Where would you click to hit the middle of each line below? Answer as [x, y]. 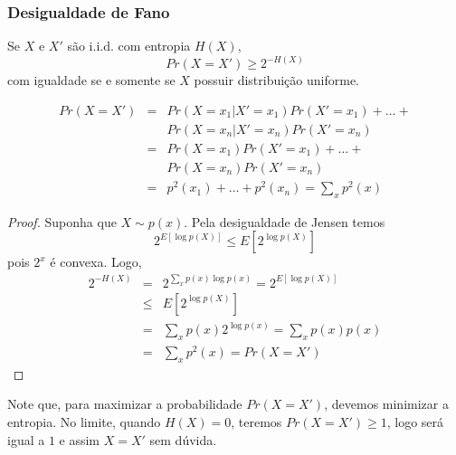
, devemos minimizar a [386, 404]
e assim [80, 439]
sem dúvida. [183, 439]
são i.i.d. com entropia [129, 46]
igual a [26, 439]
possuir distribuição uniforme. [276, 80]
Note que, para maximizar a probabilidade [125, 404]
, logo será [415, 421]
